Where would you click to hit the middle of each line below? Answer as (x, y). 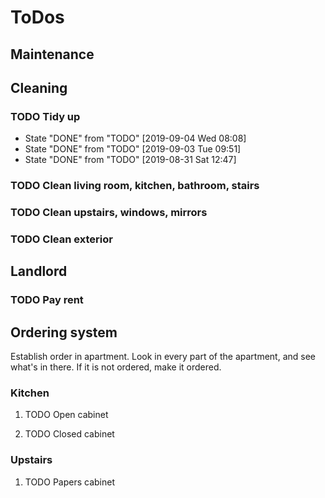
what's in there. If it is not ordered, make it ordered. (116, 367)
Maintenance (52, 54)
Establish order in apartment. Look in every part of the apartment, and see (163, 357)
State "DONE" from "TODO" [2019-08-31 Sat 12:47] (130, 160)
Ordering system (64, 332)
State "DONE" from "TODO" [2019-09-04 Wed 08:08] (135, 138)
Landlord (39, 271)
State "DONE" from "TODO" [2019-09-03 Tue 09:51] (133, 149)
